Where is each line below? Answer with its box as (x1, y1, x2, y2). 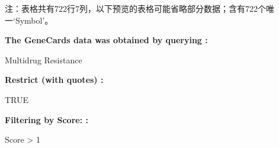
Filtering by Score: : (5, 113, 88, 126)
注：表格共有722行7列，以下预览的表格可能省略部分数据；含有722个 (5, 2, 266, 14)
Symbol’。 (15, 14, 53, 26)
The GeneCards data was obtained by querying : (5, 34, 208, 46)
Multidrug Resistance (5, 53, 82, 66)
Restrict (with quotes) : (5, 73, 104, 86)
